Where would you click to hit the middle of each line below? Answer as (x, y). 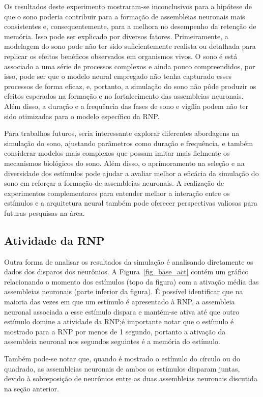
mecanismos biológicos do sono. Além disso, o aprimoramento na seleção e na (124, 163)
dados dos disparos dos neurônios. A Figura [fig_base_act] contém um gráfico (126, 272)
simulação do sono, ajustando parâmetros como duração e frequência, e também (129, 143)
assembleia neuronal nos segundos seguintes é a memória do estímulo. (112, 341)
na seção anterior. (32, 388)
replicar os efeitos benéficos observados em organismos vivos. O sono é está (121, 56)
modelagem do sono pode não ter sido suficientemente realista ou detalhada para (130, 46)
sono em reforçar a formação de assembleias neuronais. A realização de (114, 183)
